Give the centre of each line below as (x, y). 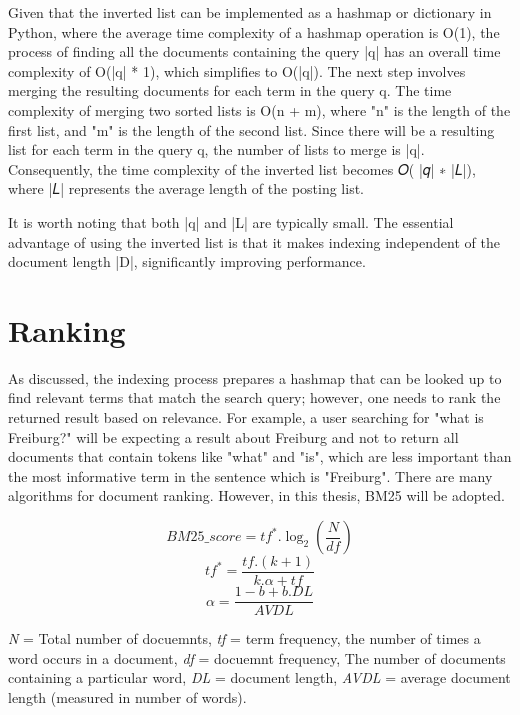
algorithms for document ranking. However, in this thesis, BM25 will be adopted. (256, 495)
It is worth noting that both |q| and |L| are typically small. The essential (231, 221)
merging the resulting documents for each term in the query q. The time (230, 90)
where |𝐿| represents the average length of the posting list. (186, 188)
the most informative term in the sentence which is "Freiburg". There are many (250, 475)
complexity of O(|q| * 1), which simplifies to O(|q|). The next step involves (237, 70)
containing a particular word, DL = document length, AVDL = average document (259, 677)
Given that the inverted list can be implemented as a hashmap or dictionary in (250, 12)
